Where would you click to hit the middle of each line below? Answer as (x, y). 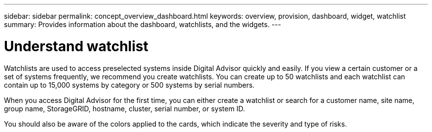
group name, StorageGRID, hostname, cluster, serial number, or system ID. (125, 108)
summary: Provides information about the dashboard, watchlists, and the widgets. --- (143, 24)
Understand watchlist (76, 46)
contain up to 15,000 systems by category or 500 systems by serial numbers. (129, 85)
